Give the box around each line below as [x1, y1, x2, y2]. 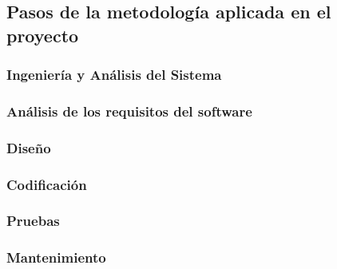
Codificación [6, 174, 87, 194]
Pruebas [6, 211, 60, 231]
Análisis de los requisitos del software [6, 101, 252, 121]
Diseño [6, 137, 51, 157]
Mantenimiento [6, 247, 106, 267]
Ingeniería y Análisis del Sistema [6, 65, 222, 85]
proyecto [6, 22, 79, 47]
